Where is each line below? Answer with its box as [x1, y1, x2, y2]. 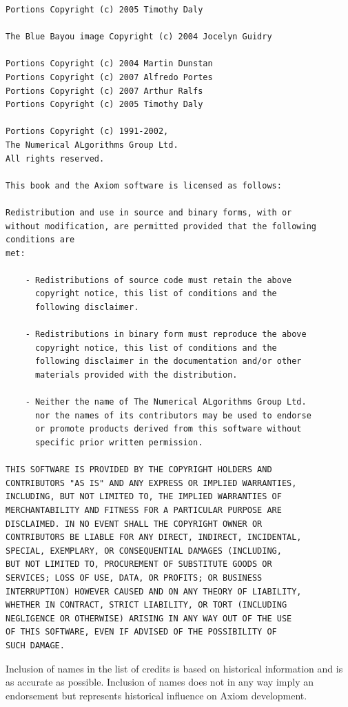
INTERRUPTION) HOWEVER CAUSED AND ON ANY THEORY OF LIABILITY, [6, 586, 302, 597]
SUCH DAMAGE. [6, 640, 65, 650]
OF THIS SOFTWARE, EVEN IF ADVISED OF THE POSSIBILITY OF [6, 627, 277, 637]
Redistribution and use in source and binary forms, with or [6, 207, 292, 217]
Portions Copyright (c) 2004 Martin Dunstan [6, 59, 213, 69]
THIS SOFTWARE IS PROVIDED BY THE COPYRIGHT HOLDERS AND [6, 465, 272, 475]
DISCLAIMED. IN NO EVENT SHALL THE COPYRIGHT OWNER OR [6, 519, 263, 529]
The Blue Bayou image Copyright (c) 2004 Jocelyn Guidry [6, 32, 272, 42]
